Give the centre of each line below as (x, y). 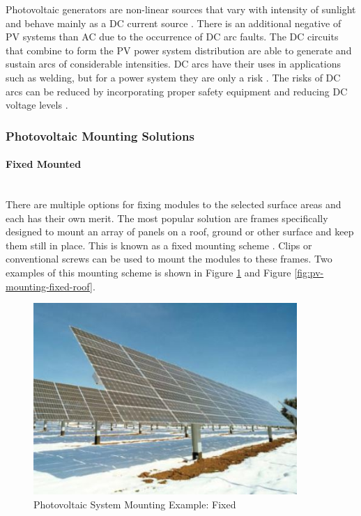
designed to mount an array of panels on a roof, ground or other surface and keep (180, 232)
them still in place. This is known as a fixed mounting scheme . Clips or (159, 245)
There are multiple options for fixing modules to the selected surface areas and (174, 204)
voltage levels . (37, 105)
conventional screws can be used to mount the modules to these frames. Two (169, 259)
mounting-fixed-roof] (49, 286)
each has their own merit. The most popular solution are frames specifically (167, 218)
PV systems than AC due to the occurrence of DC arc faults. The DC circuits (172, 37)
